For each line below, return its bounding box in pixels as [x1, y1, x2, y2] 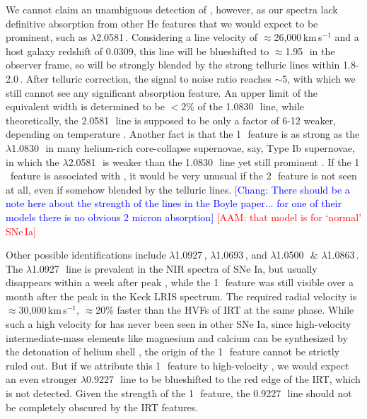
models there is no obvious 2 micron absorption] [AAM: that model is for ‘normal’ [6, 209, 362, 224]
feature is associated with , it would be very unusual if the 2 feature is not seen [10, 168, 357, 183]
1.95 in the [285, 43, 335, 58]
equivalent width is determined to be [6, 99, 165, 114]
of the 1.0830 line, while [197, 99, 305, 114]
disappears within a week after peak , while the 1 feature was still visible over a [6, 275, 354, 290]
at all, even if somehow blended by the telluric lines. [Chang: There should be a [6, 182, 350, 196]
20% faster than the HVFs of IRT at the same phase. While [95, 302, 354, 317]
